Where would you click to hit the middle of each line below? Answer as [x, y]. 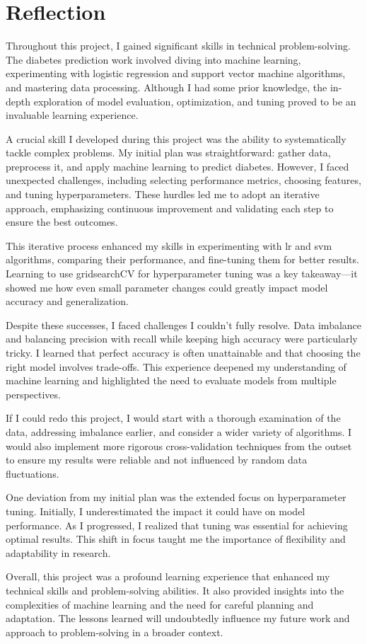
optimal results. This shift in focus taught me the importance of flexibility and [176, 539]
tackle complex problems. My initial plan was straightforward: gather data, [168, 153]
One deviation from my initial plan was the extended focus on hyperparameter [176, 497]
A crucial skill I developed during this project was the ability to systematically [176, 138]
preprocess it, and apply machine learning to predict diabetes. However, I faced [177, 166]
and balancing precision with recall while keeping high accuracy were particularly [182, 339]
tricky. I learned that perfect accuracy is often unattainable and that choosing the [183, 352]
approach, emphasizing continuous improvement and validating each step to [170, 208]
